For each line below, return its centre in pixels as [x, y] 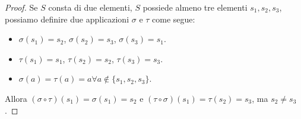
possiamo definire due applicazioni [67, 19]
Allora [16, 98]
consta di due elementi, [90, 7]
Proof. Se [21, 7]
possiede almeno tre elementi [195, 7]
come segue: [174, 19]
